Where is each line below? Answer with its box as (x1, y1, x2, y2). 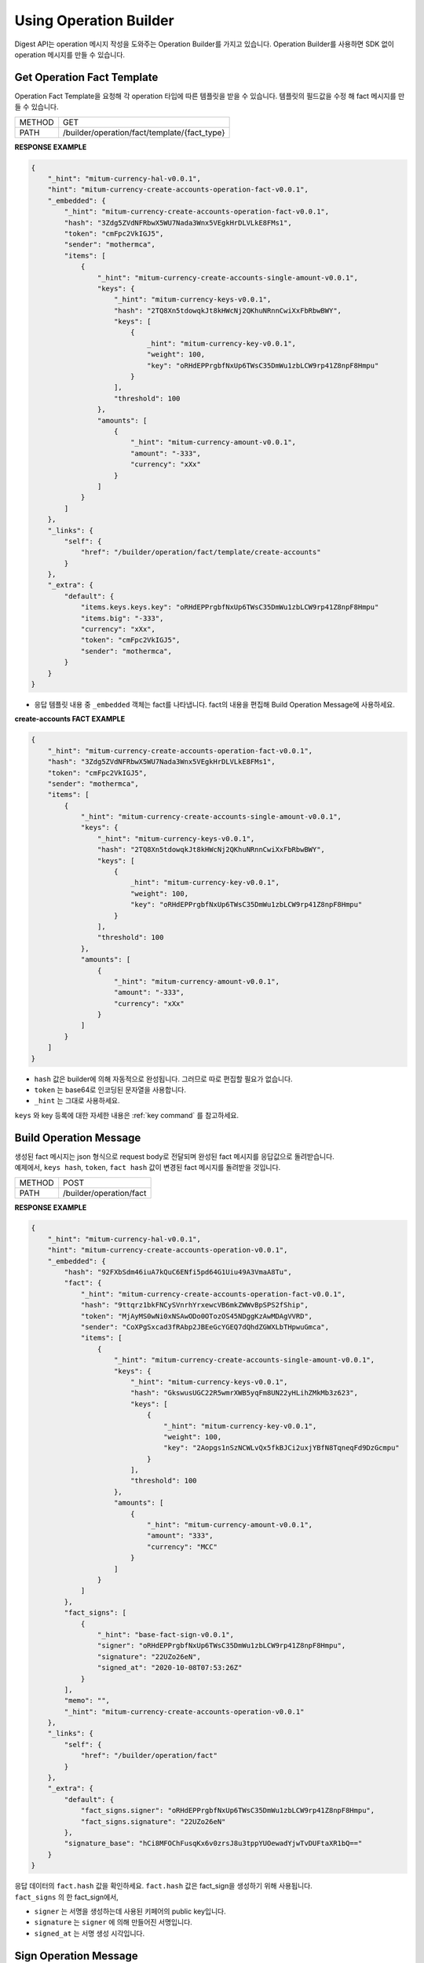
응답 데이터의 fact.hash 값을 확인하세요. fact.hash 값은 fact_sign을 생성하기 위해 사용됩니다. (14, 1881, 313, 1891)
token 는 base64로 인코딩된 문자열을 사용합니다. (34, 1085, 186, 1095)
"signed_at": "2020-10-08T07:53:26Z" (97, 1663, 243, 1672)
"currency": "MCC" (146, 1542, 217, 1551)
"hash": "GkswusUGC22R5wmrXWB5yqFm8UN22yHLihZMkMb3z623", (130, 1388, 359, 1398)
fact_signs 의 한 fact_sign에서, (14, 1892, 119, 1902)
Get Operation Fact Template (14, 71, 159, 84)
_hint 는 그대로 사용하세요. (34, 1096, 120, 1106)
